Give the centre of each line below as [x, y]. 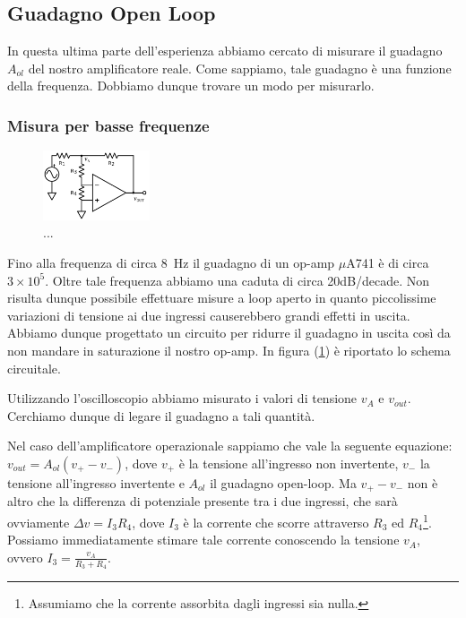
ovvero [25, 557]
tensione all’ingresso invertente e [96, 482]
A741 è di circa [388, 262]
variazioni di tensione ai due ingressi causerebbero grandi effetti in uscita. [209, 315]
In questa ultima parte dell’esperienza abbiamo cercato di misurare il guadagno [225, 51]
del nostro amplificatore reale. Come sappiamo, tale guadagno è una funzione [240, 68]
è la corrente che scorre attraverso [276, 522]
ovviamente [39, 522]
